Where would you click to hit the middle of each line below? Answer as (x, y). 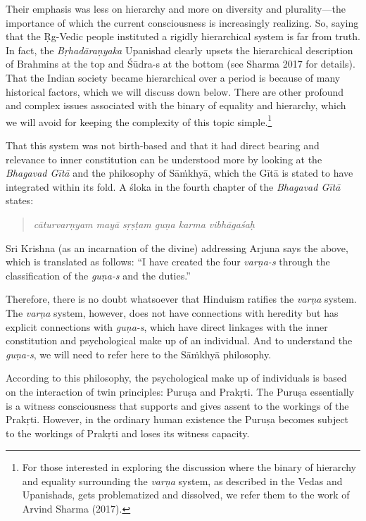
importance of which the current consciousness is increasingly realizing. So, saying (182, 22)
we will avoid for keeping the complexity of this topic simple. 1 (139, 120)
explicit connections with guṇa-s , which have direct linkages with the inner (167, 326)
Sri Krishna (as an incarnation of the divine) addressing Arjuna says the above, (177, 247)
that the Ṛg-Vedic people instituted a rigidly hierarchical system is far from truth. (183, 36)
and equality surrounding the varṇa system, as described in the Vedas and (182, 481)
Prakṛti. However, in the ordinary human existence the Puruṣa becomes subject (177, 419)
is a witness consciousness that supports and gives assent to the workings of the (177, 405)
